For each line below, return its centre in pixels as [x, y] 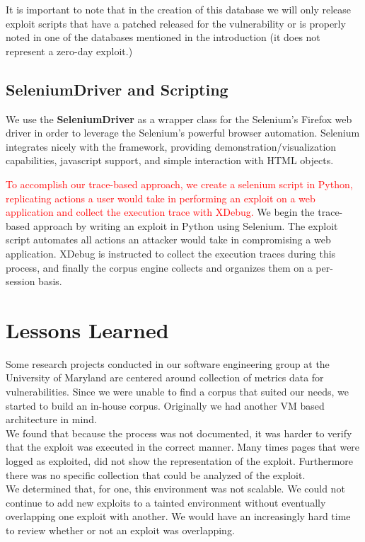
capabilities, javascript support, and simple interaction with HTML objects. [170, 160]
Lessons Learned [87, 329]
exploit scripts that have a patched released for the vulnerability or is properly [176, 23]
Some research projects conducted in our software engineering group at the [168, 363]
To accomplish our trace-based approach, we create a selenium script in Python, [179, 184]
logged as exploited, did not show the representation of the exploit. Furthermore [180, 460]
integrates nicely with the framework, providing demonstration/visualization [171, 146]
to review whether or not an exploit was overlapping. [120, 530]
